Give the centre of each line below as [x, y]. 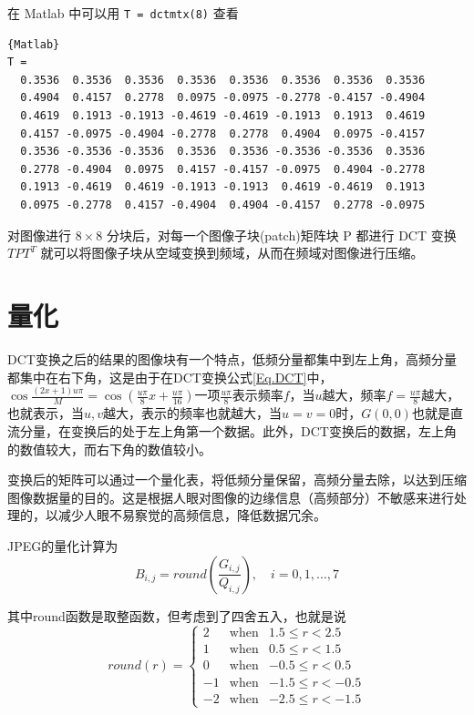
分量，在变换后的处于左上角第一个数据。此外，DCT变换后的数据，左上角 [238, 431]
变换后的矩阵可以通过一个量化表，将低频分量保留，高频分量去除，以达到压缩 [237, 480]
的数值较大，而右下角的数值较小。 [109, 449]
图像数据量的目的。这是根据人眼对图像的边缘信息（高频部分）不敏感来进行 [231, 497]
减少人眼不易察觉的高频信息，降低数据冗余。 [192, 515]
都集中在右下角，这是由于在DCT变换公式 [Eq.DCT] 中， [170, 377]
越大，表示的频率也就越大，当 [193, 413]
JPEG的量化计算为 [63, 545]
